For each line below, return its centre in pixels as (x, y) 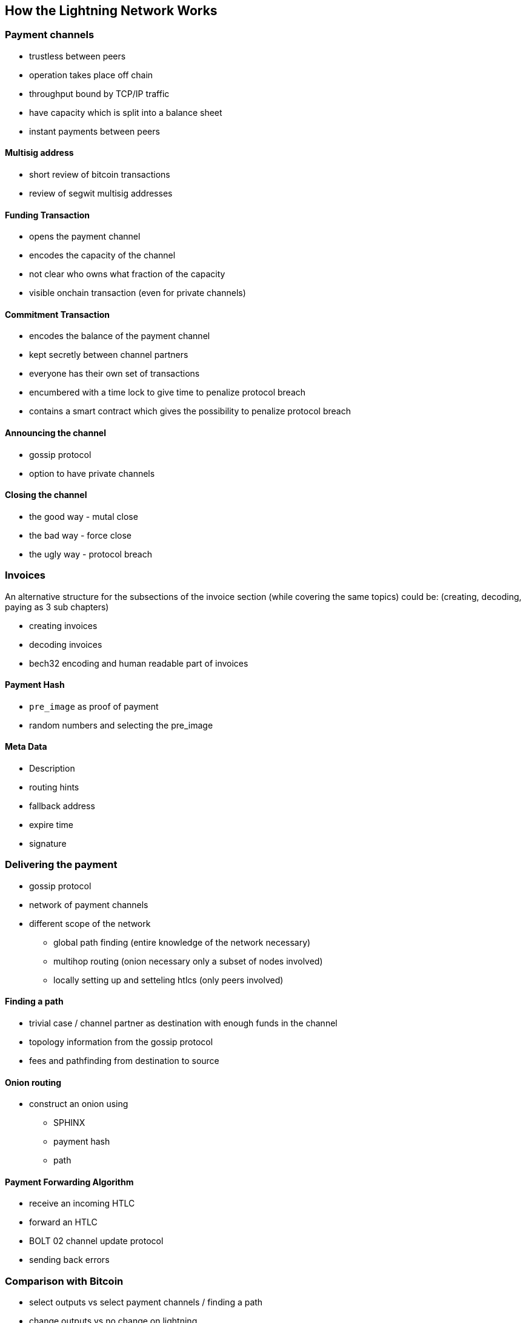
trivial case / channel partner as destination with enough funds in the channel (183, 1023)
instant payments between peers (95, 131)
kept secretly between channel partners (109, 355)
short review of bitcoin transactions (100, 175)
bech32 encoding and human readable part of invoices (139, 663)
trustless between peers (78, 56)
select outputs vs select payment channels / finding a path (146, 1302)
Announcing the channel (55, 433)
